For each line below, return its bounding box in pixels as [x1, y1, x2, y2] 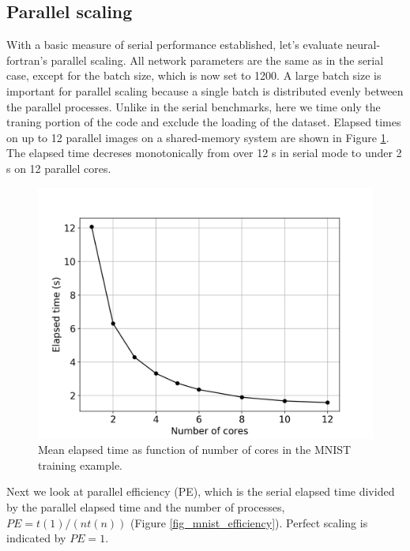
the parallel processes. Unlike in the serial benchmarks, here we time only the [6, 98, 381, 114]
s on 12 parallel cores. [6, 159, 111, 176]
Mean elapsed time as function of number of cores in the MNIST [38, 441, 352, 458]
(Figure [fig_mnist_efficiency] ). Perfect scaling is [130, 514, 368, 530]
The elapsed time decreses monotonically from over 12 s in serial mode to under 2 [6, 144, 402, 161]
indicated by [6, 530, 66, 546]
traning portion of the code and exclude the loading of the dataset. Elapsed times [6, 114, 401, 130]
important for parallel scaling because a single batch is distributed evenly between [6, 82, 404, 99]
